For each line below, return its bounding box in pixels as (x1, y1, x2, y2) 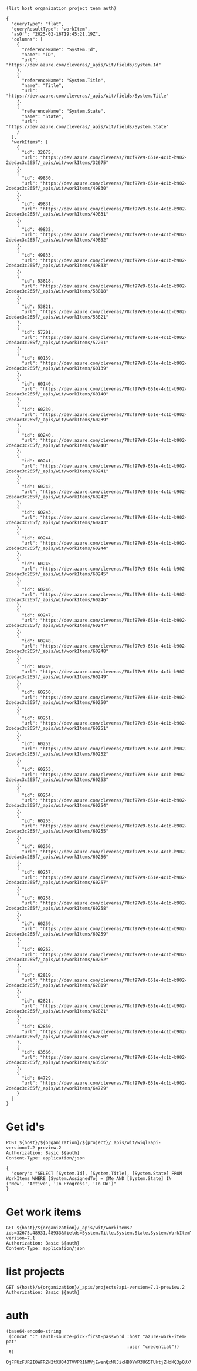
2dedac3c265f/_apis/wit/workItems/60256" (6, 854, 109, 860)
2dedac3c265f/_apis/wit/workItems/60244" (6, 545, 109, 551)
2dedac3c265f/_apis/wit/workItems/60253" (6, 777, 109, 783)
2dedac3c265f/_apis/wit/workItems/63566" (6, 1060, 109, 1065)
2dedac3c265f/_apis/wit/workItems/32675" (6, 160, 109, 166)
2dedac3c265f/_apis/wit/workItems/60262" (6, 957, 109, 963)
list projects (6, 1265, 65, 1278)
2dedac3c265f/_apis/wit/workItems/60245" (6, 571, 109, 577)
